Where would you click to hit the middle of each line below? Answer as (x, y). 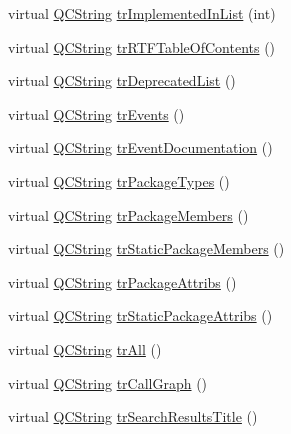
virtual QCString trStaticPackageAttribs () (140, 315)
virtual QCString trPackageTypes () (119, 180)
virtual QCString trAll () (85, 348)
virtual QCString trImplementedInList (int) (142, 13)
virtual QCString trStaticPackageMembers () (146, 248)
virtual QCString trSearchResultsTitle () (133, 416)
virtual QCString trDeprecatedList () (122, 80)
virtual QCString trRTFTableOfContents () (142, 46)
